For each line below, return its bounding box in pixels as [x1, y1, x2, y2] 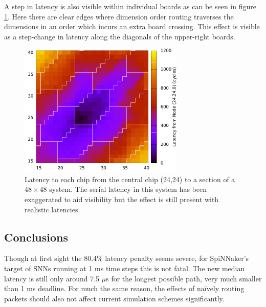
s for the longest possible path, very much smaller [106, 273, 262, 283]
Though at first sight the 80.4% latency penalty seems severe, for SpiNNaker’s [4, 253, 249, 264]
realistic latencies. [25, 204, 80, 214]
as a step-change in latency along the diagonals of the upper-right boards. [4, 31, 235, 41]
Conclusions [4, 229, 69, 245]
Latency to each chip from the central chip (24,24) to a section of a [25, 173, 235, 184]
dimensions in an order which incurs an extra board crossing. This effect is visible [4, 21, 260, 32]
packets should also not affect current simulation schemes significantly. [4, 293, 225, 303]
